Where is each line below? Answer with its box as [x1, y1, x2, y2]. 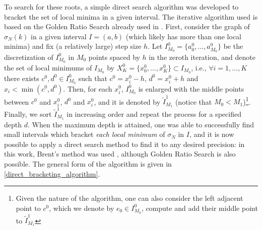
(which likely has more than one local [125, 31, 242, 41]
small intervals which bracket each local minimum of [4, 129, 165, 139]
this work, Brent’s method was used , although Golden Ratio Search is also [4, 148, 236, 159]
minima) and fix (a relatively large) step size [4, 41, 142, 51]
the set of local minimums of [4, 62, 92, 72]
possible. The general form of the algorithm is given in [4, 159, 172, 169]
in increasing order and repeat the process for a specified [67, 108, 241, 119]
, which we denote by [49, 202, 114, 213]
